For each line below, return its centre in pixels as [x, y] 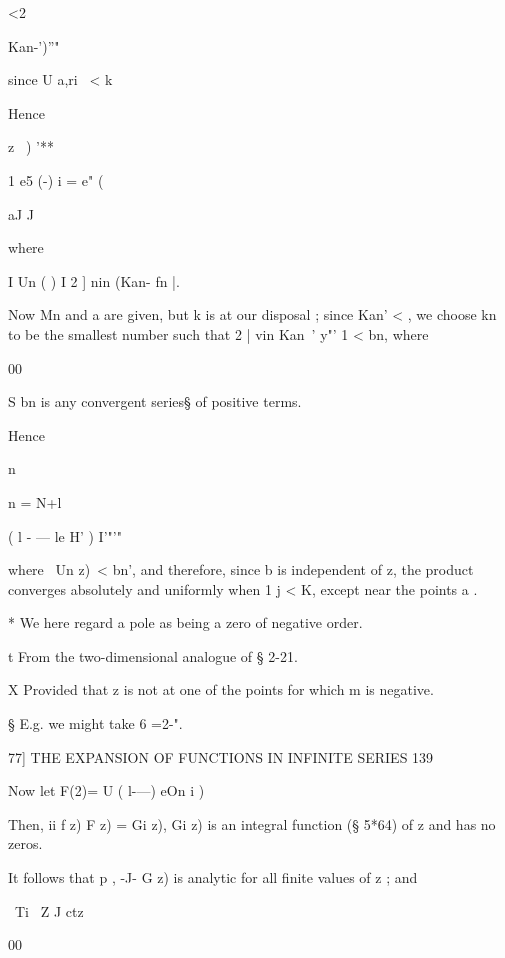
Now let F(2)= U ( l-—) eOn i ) [106, 790]
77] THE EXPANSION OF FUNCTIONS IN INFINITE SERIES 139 [221, 756]
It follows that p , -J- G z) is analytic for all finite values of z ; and [213, 877]
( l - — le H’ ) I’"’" [65, 535]
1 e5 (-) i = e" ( [56, 179]
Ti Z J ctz [49, 910]
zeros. [25, 843]
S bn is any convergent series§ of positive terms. [155, 401]
